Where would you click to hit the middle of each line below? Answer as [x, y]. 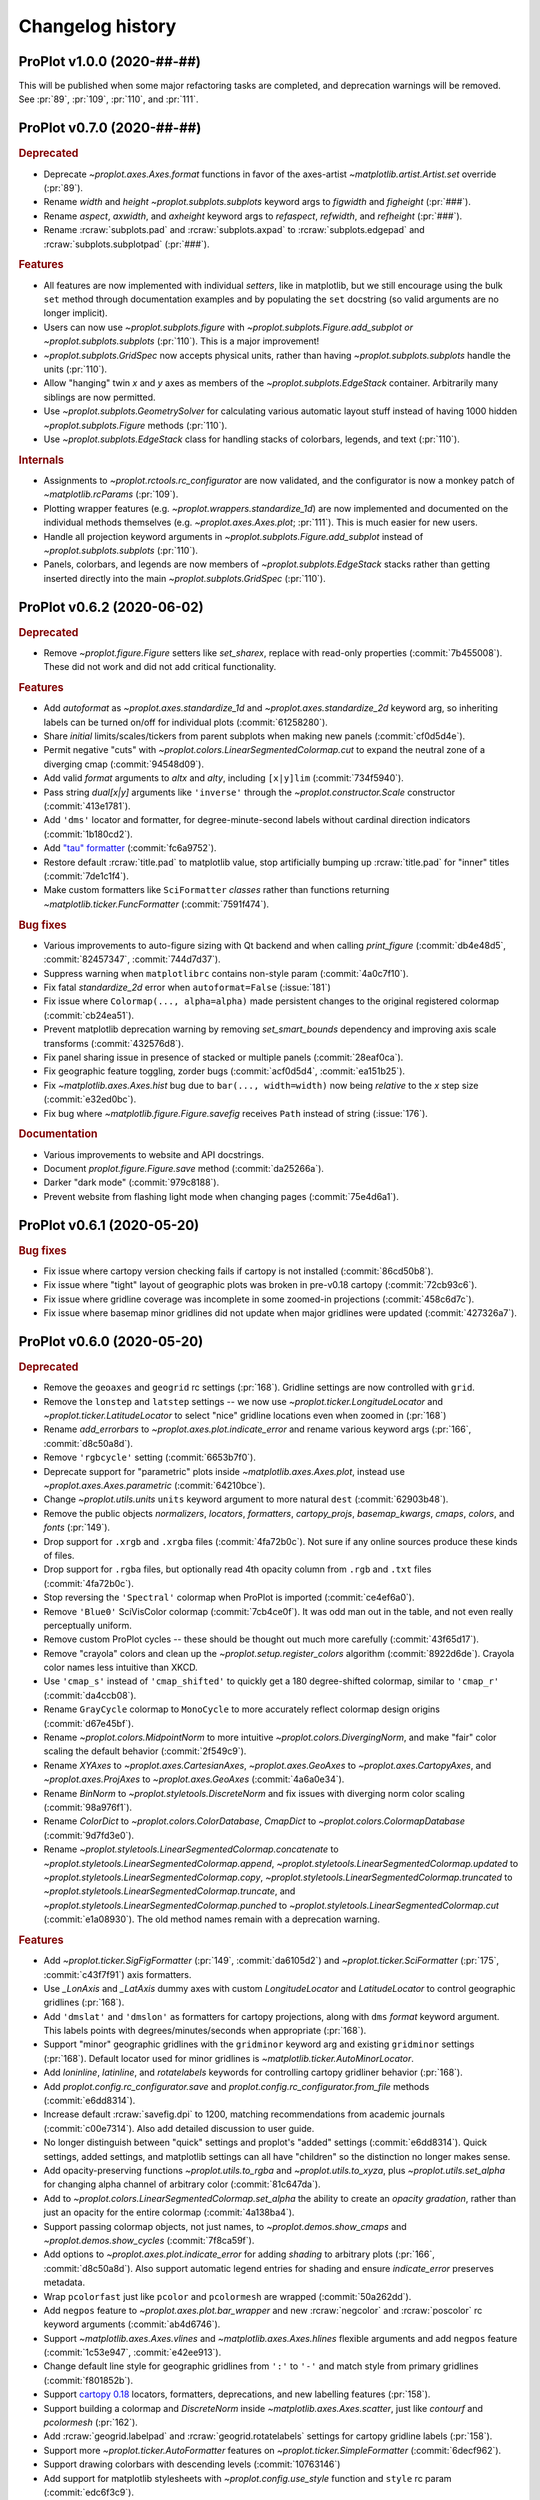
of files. [59, 1555]
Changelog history [97, 26]
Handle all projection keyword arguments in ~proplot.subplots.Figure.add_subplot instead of [233, 536]
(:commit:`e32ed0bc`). [90, 1099]
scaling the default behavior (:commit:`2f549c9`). [145, 1751]
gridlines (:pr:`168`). [84, 2002]
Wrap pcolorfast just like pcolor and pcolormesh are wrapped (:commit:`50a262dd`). [227, 2296]
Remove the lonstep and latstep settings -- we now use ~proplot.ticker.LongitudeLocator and [243, 1401]
